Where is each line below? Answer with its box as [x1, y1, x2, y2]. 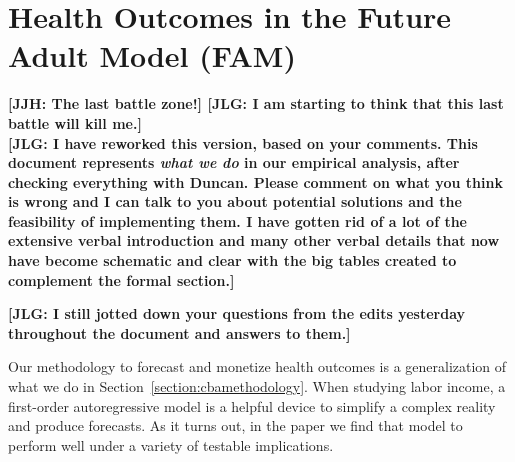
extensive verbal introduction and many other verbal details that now [8, 230, 500, 251]
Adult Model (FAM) [8, 35, 296, 76]
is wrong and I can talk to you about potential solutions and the [8, 191, 462, 212]
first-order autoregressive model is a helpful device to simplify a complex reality [8, 395, 496, 416]
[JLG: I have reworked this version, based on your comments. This [8, 132, 478, 153]
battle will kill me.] [8, 112, 142, 133]
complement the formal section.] [8, 269, 235, 290]
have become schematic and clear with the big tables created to [8, 250, 457, 271]
